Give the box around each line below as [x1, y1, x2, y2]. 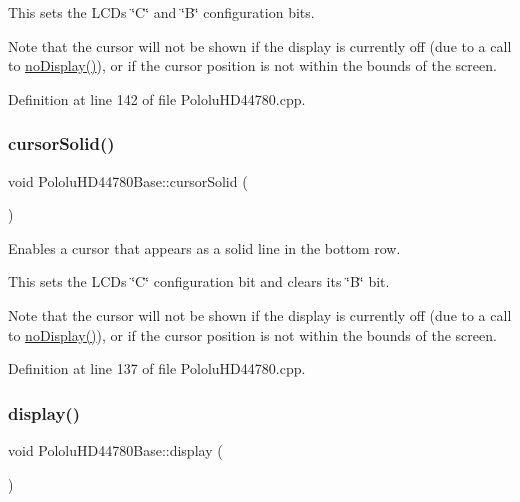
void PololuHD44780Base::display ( [8, 439, 223, 460]
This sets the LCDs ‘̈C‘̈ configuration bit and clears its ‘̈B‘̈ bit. [8, 271, 390, 292]
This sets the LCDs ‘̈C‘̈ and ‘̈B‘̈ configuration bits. [8, 2, 315, 22]
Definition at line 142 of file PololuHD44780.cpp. [8, 88, 306, 109]
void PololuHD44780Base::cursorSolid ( [8, 170, 248, 191]
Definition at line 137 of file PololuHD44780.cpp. [8, 358, 306, 379]
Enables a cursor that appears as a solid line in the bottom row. [8, 237, 401, 258]
